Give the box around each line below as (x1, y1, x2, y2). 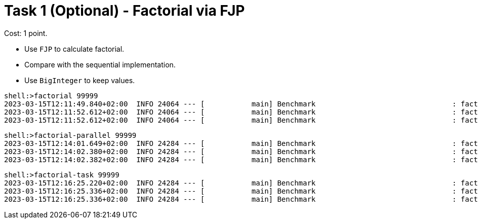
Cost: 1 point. (4, 28, 48, 38)
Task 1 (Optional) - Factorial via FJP (4, 2, 245, 19)
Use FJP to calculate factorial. (24, 44, 125, 53)
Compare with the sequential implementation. (24, 60, 176, 69)
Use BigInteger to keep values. (24, 76, 135, 85)
